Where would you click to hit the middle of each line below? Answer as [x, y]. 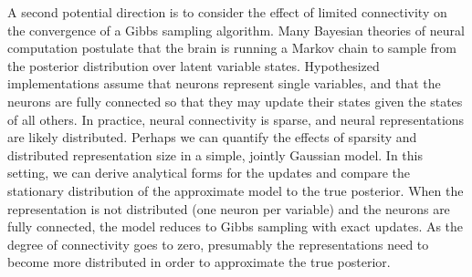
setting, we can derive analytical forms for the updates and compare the [209, 173]
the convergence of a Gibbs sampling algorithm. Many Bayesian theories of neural [236, 30]
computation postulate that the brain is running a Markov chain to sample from [232, 48]
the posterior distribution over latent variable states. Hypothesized [194, 65]
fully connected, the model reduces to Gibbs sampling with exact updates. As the [236, 226]
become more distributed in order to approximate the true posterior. [199, 262]
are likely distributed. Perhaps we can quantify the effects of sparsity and [212, 137]
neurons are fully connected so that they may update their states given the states [235, 101]
